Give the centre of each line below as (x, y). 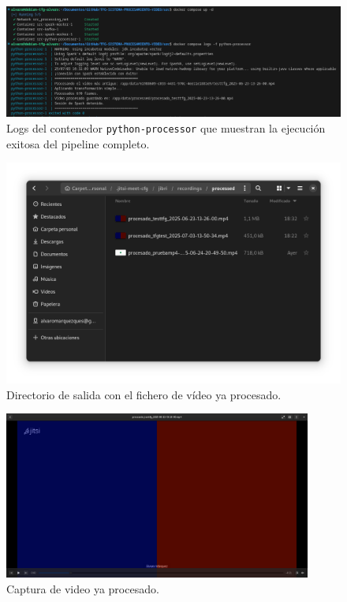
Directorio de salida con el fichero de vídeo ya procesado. (144, 394)
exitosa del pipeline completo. (78, 143)
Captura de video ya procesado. (83, 588)
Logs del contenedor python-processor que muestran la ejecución (166, 127)
